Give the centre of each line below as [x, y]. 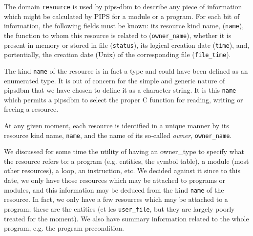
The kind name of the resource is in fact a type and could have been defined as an [126, 70]
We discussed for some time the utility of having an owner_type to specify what [124, 151]
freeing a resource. [31, 109]
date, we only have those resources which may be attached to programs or [115, 180]
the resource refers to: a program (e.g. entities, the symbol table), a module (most [126, 161]
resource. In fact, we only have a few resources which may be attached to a [116, 199]
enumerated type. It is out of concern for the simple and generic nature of [115, 80]
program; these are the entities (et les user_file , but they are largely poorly [119, 208]
